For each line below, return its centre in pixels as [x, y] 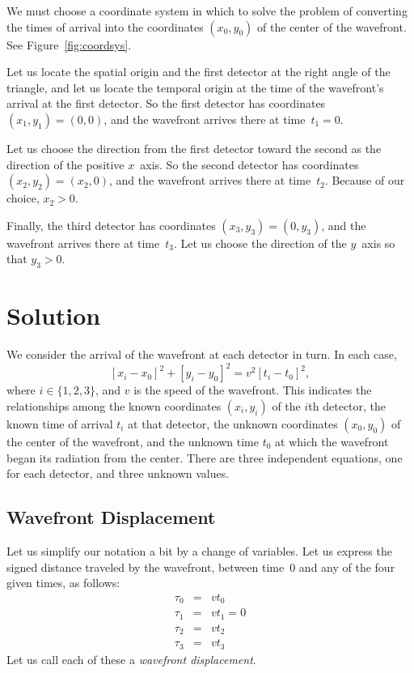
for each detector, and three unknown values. [118, 473]
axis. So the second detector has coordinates [249, 164]
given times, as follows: [63, 583]
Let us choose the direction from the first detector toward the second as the [194, 148]
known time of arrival [60, 423]
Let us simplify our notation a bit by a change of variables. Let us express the [199, 550]
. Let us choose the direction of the [260, 243]
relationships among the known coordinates [114, 405]
